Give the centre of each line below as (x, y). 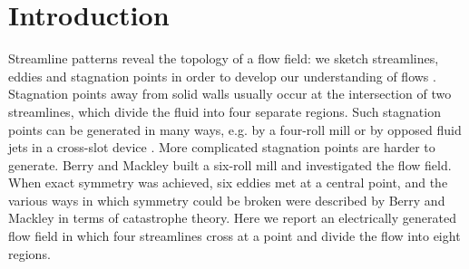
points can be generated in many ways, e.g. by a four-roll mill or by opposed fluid (235, 129)
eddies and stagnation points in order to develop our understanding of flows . (222, 76)
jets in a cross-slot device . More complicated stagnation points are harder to (222, 147)
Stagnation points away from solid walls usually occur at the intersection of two (230, 94)
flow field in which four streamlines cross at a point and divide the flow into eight (234, 236)
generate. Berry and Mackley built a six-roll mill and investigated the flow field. (230, 164)
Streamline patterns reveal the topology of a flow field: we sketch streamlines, (224, 58)
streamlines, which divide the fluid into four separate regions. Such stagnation (225, 111)
